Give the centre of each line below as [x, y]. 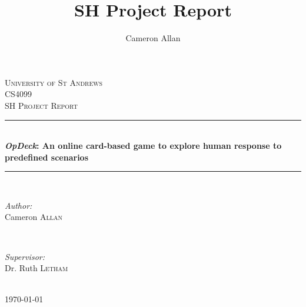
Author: [19, 205]
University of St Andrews [54, 82]
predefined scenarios [47, 157]
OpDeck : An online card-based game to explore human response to [143, 146]
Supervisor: [25, 256]
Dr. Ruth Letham [36, 268]
